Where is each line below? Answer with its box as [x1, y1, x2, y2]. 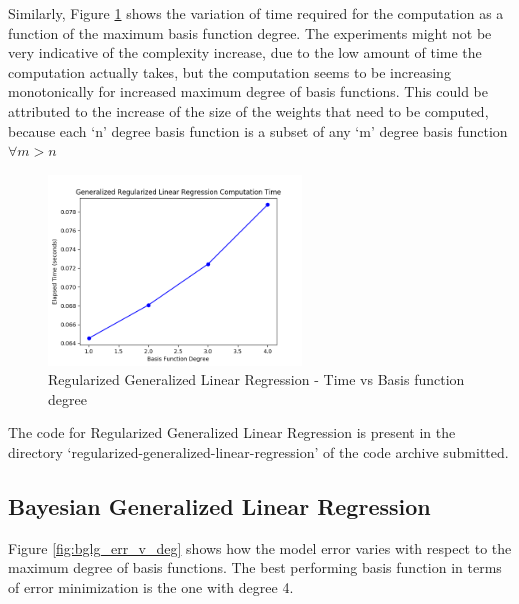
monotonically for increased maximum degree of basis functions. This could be [8, 81, 489, 102]
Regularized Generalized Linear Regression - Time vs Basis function [48, 369, 465, 390]
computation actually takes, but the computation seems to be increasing [8, 61, 451, 82]
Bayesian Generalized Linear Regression [8, 490, 431, 521]
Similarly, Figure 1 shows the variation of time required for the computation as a [8, 3, 504, 23]
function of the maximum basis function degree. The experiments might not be [8, 22, 492, 43]
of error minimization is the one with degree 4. [8, 576, 294, 597]
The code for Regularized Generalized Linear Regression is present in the [8, 422, 456, 443]
